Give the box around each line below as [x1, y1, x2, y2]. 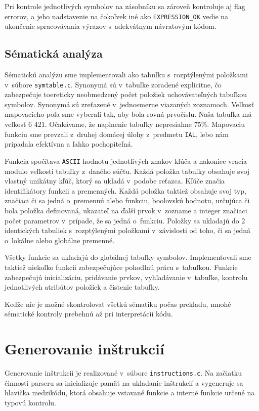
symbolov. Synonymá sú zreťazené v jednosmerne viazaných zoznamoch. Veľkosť [5, 99, 254, 109]
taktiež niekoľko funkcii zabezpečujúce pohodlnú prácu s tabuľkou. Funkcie [5, 261, 238, 272]
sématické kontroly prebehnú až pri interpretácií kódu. [5, 308, 173, 319]
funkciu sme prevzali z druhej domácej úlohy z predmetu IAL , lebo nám [5, 128, 229, 139]
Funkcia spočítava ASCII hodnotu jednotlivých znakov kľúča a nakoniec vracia [5, 155, 247, 166]
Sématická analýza [5, 45, 103, 61]
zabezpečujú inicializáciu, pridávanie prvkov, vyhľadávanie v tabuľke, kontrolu [5, 271, 248, 282]
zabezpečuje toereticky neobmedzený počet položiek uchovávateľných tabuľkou [5, 89, 247, 100]
